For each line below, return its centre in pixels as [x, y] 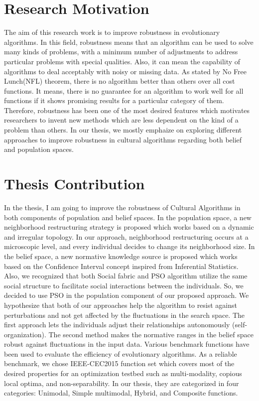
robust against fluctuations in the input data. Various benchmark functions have [127, 344]
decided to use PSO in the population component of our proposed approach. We [127, 295]
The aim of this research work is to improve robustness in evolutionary [112, 32]
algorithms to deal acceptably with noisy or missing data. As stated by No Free [125, 71]
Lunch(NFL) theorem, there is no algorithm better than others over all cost [120, 81]
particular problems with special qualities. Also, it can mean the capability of [122, 61]
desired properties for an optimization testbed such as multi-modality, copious [123, 373]
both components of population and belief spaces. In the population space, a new [128, 217]
